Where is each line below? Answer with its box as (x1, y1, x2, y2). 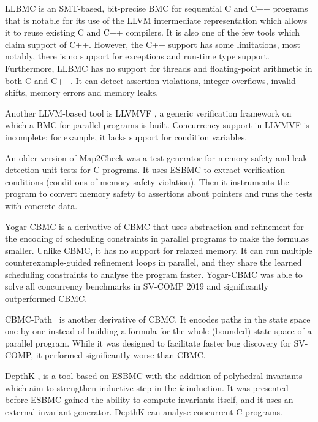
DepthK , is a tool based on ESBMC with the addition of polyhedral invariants (5, 369, 303, 382)
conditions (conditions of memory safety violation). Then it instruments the (5, 175, 289, 188)
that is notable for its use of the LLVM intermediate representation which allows (5, 13, 308, 26)
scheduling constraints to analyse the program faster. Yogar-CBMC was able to (5, 267, 303, 280)
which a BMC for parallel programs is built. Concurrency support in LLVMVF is (5, 118, 309, 131)
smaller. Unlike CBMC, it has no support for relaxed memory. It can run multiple (5, 244, 312, 256)
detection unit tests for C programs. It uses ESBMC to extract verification (5, 163, 286, 176)
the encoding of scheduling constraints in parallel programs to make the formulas (5, 232, 309, 245)
